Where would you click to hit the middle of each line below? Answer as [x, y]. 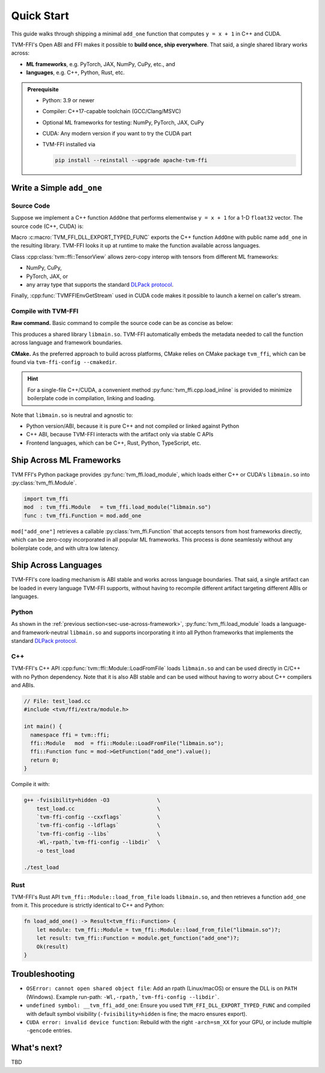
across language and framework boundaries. [67, 342]
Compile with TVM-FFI [45, 311]
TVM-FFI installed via [69, 144]
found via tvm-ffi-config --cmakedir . [64, 362]
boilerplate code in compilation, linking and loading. [91, 398]
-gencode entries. [49, 1031]
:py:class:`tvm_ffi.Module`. [44, 483]
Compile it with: [30, 784]
